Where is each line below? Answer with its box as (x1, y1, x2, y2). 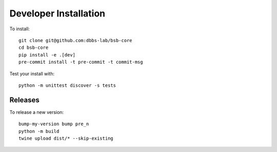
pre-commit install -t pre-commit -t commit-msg (18, 59, 143, 65)
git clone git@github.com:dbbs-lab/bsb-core (18, 37, 133, 43)
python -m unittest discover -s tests (18, 82, 116, 88)
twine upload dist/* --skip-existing (18, 135, 114, 141)
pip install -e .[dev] (18, 52, 76, 58)
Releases (9, 96, 39, 104)
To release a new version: (9, 109, 64, 115)
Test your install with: (9, 70, 55, 77)
